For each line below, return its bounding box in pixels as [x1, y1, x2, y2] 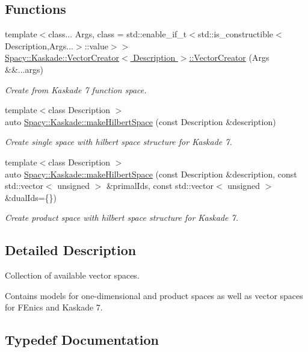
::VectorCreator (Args [189, 51, 269, 64]
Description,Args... [5, 39, 74, 52]
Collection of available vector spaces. [5, 269, 140, 282]
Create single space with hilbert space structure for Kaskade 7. [5, 135, 232, 148]
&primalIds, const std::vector [106, 179, 214, 192]
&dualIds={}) [5, 191, 57, 203]
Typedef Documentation [5, 330, 159, 349]
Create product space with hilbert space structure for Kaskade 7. [5, 211, 238, 224]
